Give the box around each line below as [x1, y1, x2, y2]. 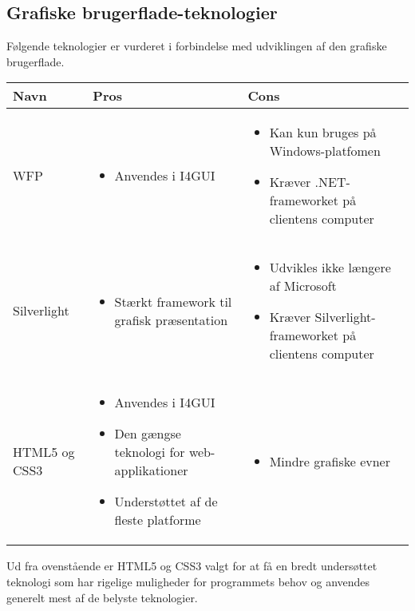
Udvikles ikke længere [269, 258, 391, 277]
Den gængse [114, 424, 181, 443]
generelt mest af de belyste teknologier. [6, 589, 198, 605]
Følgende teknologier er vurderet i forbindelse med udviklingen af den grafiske [6, 38, 387, 54]
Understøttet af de [114, 492, 218, 511]
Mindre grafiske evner [269, 451, 390, 470]
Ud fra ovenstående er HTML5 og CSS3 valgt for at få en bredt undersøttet [6, 557, 377, 574]
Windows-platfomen [269, 141, 381, 161]
